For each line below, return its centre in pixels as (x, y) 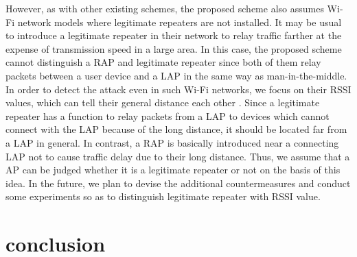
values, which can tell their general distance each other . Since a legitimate (163, 102)
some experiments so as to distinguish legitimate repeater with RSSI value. (163, 196)
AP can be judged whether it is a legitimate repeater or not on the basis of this (173, 170)
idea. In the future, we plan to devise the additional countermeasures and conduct (178, 183)
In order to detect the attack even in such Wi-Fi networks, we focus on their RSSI (178, 89)
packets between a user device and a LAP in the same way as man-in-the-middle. (176, 75)
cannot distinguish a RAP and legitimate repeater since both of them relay (163, 62)
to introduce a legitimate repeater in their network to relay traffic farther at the (174, 35)
